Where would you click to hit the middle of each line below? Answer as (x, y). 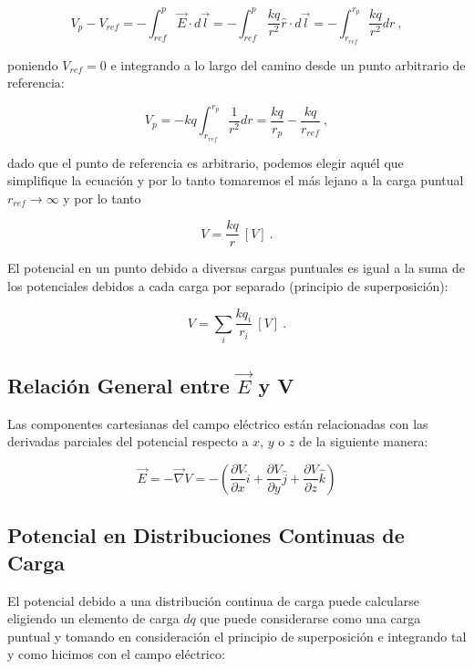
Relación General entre (118, 385)
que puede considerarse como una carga (310, 618)
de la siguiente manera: (364, 441)
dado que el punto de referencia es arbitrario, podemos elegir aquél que (206, 162)
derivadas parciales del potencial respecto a (128, 441)
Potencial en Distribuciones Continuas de (206, 535)
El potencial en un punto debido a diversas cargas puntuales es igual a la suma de (237, 268)
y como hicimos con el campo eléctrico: (116, 654)
